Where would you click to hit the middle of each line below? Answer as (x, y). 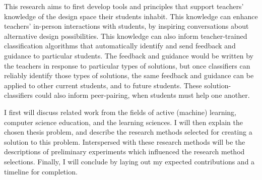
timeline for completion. (41, 171)
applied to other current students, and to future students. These (103, 85)
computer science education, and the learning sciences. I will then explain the (123, 122)
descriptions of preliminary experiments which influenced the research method (124, 152)
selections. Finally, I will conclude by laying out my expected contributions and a (129, 161)
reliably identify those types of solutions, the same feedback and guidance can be (129, 75)
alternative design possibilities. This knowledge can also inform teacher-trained (126, 36)
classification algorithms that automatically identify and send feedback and (120, 46)
